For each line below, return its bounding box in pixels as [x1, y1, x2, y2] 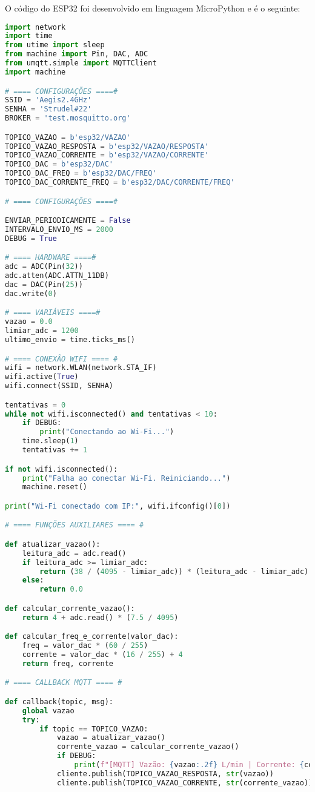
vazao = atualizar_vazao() [56, 733, 165, 742]
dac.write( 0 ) [5, 289, 57, 298]
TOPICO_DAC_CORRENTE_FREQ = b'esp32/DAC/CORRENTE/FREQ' [5, 178, 235, 187]
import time [5, 31, 53, 41]
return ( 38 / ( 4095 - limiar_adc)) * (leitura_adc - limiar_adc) [39, 567, 309, 576]
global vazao [22, 706, 75, 715]
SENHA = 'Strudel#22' [5, 105, 92, 114]
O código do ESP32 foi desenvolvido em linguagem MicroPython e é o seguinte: [5, 2, 300, 14]
